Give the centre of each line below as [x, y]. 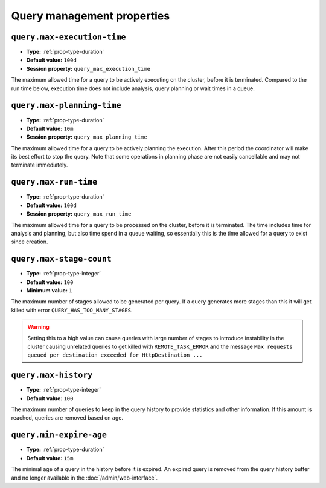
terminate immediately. [40, 165]
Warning [38, 327]
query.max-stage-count [61, 259]
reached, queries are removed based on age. [67, 418]
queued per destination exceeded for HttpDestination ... [115, 355]
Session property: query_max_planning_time [87, 137]
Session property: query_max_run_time [79, 214]
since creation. [30, 242]
